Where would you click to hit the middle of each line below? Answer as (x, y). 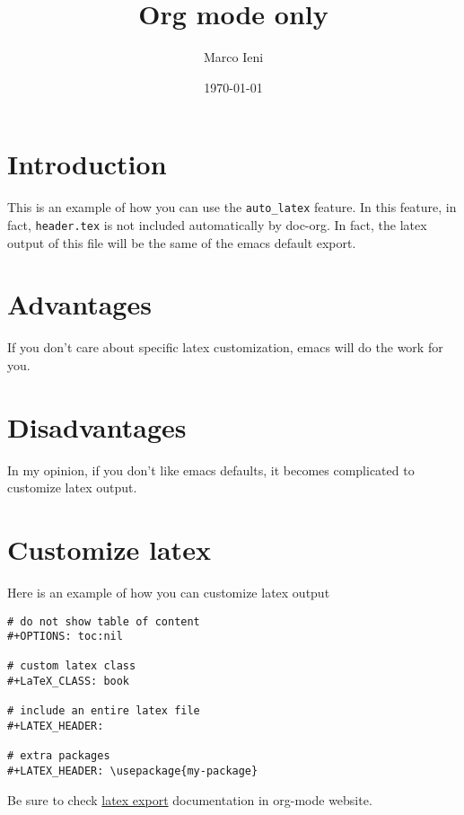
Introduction (87, 164)
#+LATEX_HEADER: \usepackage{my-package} (133, 771)
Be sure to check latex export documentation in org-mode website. (190, 799)
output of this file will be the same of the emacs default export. (182, 242)
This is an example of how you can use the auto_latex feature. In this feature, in (232, 207)
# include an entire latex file (104, 711)
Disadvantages (97, 426)
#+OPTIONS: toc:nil (65, 637)
